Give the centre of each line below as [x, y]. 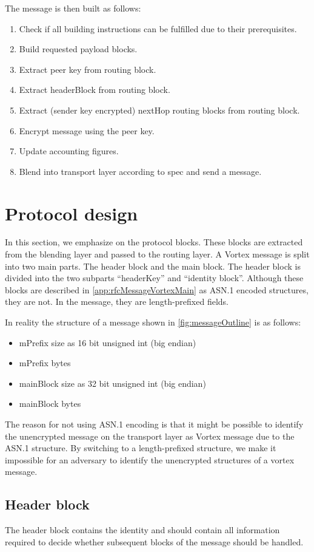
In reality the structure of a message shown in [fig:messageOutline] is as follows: [153, 322]
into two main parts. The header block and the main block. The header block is [153, 266]
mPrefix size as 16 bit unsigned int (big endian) [108, 342]
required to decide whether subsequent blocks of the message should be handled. [154, 541]
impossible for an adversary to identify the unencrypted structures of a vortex [150, 459]
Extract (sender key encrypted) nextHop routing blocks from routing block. [159, 110]
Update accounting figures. [69, 151]
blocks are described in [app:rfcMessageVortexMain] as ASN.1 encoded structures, [157, 289]
